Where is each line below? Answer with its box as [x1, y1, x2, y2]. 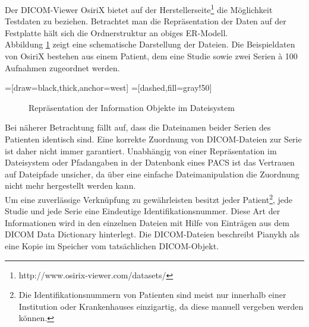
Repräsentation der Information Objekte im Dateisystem [29, 101, 235, 113]
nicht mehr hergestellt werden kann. [5, 179, 136, 192]
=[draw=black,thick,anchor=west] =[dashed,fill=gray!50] [5, 81, 212, 94]
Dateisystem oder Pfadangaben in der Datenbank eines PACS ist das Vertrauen [5, 156, 295, 169]
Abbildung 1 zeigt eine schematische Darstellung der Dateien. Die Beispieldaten [5, 38, 295, 50]
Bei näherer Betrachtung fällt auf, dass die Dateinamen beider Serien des [5, 121, 271, 134]
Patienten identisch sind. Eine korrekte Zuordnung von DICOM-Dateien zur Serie [5, 133, 302, 145]
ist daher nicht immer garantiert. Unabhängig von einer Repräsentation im [5, 144, 277, 157]
